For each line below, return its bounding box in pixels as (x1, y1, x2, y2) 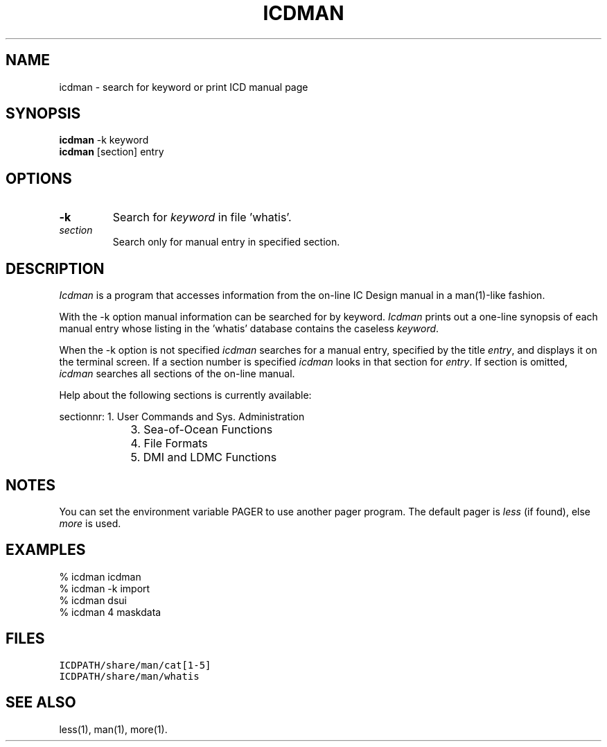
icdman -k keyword (59, 134, 149, 146)
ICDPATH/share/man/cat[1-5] (59, 659, 211, 671)
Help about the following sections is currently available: (59, 389, 312, 402)
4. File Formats (130, 436, 208, 451)
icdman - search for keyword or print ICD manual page (59, 80, 308, 93)
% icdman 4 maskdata (59, 606, 161, 618)
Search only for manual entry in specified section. (112, 236, 340, 248)
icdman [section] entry (59, 146, 164, 158)
